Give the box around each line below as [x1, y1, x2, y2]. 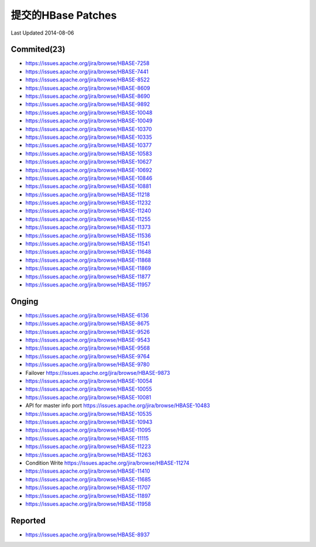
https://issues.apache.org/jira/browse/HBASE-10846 [25, 175, 153, 182]
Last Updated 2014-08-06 [11, 29, 74, 36]
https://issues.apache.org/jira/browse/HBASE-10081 [25, 394, 152, 401]
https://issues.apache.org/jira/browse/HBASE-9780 [25, 361, 150, 368]
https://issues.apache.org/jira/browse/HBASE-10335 [25, 134, 152, 141]
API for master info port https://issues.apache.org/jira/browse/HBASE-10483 [25, 402, 210, 409]
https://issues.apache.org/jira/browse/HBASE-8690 [25, 93, 150, 100]
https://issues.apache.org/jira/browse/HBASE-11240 [25, 207, 152, 214]
